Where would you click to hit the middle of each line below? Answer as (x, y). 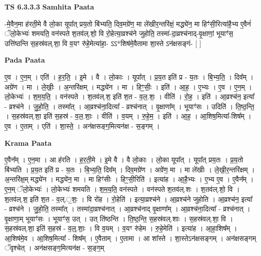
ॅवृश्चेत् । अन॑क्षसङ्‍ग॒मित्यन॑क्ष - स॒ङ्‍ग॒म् (54, 248)
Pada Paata (25, 60)
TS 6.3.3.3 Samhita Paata (49, 7)
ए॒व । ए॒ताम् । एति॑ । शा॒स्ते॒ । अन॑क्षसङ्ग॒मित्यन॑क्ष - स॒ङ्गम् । (82, 125)
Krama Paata (28, 143)
